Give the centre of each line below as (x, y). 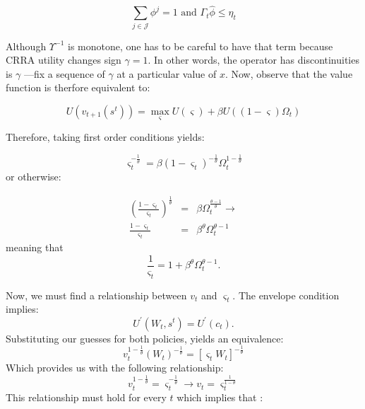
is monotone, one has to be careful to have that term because (201, 46)
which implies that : (220, 397)
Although (26, 46)
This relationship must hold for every (86, 397)
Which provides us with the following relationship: (115, 368)
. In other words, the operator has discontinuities (253, 60)
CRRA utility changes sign (64, 60)
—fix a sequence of (65, 73)
